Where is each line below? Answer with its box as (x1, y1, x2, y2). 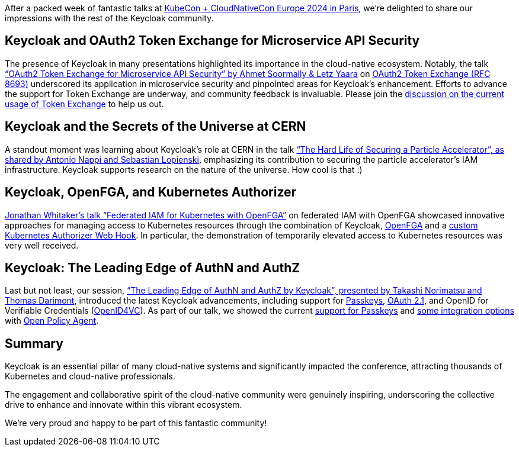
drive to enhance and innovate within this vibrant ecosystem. (5, 400, 242, 410)
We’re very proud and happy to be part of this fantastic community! (5, 418, 267, 429)
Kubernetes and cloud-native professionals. (5, 371, 175, 382)
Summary (5, 336, 63, 351)
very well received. (5, 240, 79, 250)
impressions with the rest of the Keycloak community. (5, 13, 214, 23)
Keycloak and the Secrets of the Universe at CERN (5, 119, 306, 134)
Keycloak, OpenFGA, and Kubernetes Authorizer (5, 185, 297, 200)
